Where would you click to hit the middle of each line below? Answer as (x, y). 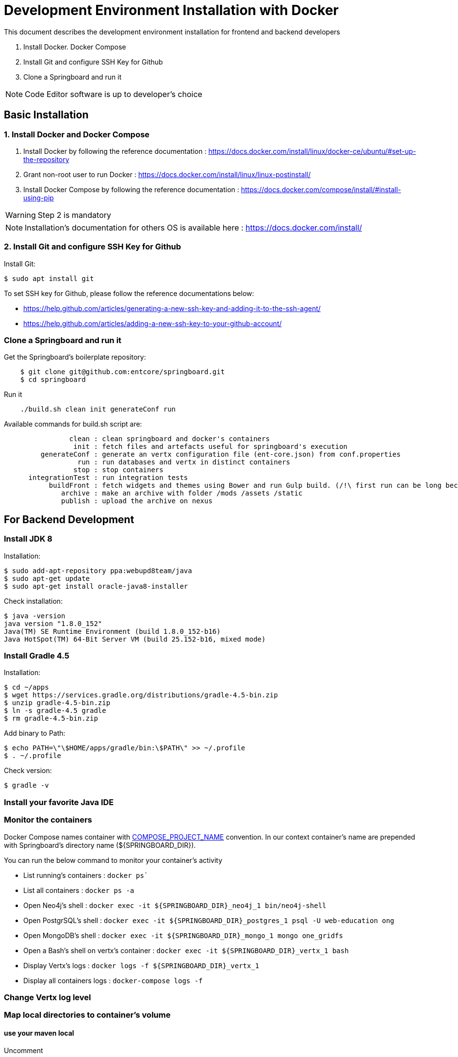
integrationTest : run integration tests (108, 478)
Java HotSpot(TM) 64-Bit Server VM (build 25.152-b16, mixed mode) (135, 639)
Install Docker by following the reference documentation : (115, 151)
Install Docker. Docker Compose (75, 47)
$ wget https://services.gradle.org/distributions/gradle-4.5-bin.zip (141, 695)
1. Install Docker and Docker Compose (77, 134)
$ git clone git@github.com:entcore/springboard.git (123, 372)
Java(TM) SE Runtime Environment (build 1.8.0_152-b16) (112, 631)
